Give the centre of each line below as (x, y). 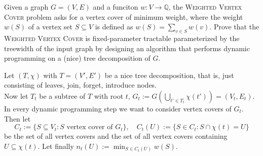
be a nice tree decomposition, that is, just (169, 75)
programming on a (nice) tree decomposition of (77, 58)
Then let (17, 118)
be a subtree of (62, 95)
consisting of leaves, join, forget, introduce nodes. (81, 85)
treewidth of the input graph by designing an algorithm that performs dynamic (127, 48)
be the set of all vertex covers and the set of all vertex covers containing (116, 136)
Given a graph (26, 7)
